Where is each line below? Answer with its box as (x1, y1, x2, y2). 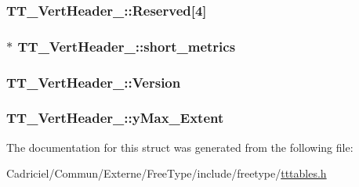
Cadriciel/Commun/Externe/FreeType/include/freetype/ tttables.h (6, 165, 327, 182)
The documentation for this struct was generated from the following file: (6, 138, 354, 155)
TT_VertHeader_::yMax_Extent (6, 108, 224, 128)
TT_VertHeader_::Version (6, 72, 181, 92)
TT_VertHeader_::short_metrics (17, 36, 236, 56)
